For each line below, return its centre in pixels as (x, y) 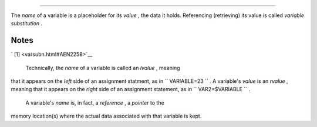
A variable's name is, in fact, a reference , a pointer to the (95, 102)
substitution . (27, 24)
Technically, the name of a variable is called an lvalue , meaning (103, 68)
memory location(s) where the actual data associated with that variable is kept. (106, 116)
